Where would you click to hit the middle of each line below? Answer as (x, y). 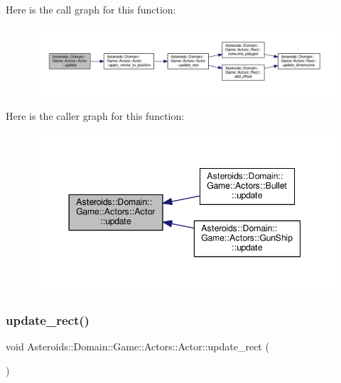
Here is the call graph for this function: (91, 9)
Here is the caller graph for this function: (95, 115)
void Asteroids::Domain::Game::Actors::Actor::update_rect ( (137, 346)
